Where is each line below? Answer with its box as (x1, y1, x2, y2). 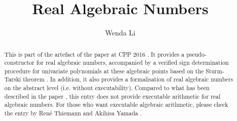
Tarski (4, 75, 21, 84)
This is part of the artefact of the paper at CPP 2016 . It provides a (4, 50, 185, 58)
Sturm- (206, 66, 224, 75)
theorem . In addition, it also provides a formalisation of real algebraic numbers (23, 75, 233, 84)
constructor (4, 58, 35, 67)
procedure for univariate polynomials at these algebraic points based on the (4, 66, 204, 75)
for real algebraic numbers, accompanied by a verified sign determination (36, 58, 229, 67)
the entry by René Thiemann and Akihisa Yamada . (4, 109, 142, 117)
